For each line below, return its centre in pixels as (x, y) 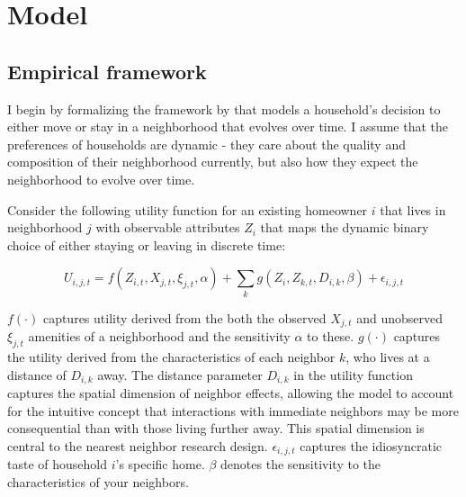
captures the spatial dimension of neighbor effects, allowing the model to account (231, 392)
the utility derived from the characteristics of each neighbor (171, 356)
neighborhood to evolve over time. (101, 179)
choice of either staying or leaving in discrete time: (147, 244)
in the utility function (353, 374)
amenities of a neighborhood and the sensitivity (159, 336)
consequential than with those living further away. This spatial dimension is (216, 428)
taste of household (57, 464)
